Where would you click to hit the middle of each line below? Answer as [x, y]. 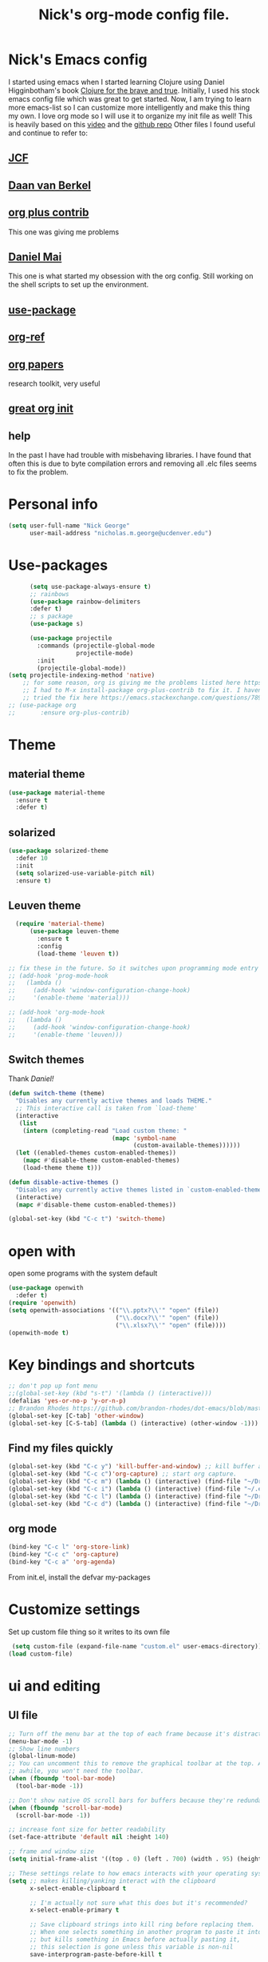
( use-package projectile [71, 639]
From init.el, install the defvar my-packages [79, 1577]
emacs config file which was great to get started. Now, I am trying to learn [130, 98]
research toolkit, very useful [54, 383]
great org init [41, 408]
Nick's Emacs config [78, 60]
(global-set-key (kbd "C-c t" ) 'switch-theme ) [87, 1219]
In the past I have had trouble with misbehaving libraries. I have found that [130, 455]
